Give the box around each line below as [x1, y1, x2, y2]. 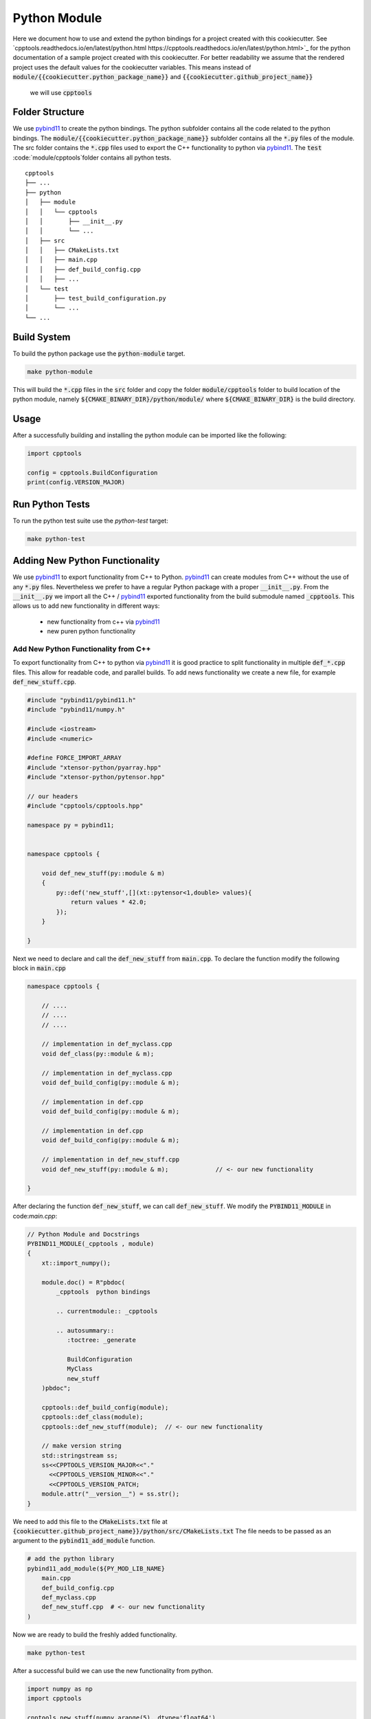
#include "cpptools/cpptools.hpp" [27, 802, 144, 810]
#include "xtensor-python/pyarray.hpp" [27, 763, 161, 771]
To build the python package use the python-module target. [12, 349, 185, 358]
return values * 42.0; [70, 898, 147, 906]
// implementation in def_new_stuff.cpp [41, 1156, 180, 1163]
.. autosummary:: [56, 1326, 115, 1334]
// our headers [27, 792, 78, 800]
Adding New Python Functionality [12, 555, 160, 567]
